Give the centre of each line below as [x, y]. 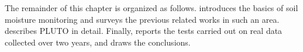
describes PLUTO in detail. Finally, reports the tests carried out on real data [144, 31]
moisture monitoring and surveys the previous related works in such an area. [142, 19]
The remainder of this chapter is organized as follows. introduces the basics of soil [151, 8]
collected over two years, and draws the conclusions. [98, 42]
